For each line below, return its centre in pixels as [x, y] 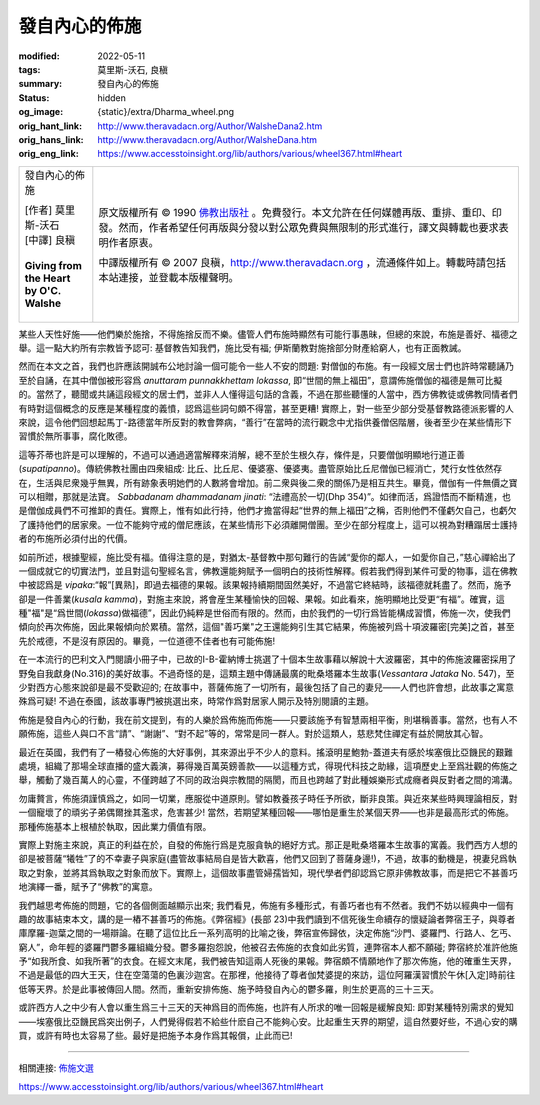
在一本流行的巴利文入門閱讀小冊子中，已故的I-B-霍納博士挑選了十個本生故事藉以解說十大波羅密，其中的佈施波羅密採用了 [267, 659]
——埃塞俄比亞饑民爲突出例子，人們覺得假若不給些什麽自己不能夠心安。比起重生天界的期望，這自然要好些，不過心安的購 [268, 1021]
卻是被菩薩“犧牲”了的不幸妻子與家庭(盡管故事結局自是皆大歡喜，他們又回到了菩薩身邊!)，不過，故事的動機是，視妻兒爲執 [267, 859]
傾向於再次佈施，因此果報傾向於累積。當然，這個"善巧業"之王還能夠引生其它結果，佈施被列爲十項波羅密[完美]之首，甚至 [266, 627]
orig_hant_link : [50, 126]
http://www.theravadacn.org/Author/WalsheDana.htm [207, 139]
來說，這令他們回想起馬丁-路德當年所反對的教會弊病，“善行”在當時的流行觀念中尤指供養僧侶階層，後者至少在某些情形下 [265, 422]
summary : [40, 84]
